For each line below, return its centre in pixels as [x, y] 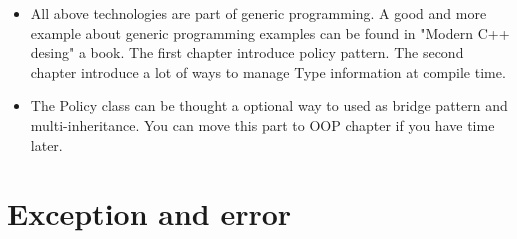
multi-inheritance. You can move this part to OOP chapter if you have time [262, 124]
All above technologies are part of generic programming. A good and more [258, 13]
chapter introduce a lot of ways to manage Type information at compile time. [268, 71]
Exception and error [149, 213]
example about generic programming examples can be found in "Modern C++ [270, 32]
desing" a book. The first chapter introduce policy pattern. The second [247, 52]
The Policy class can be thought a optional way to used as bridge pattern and [269, 105]
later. [46, 144]
